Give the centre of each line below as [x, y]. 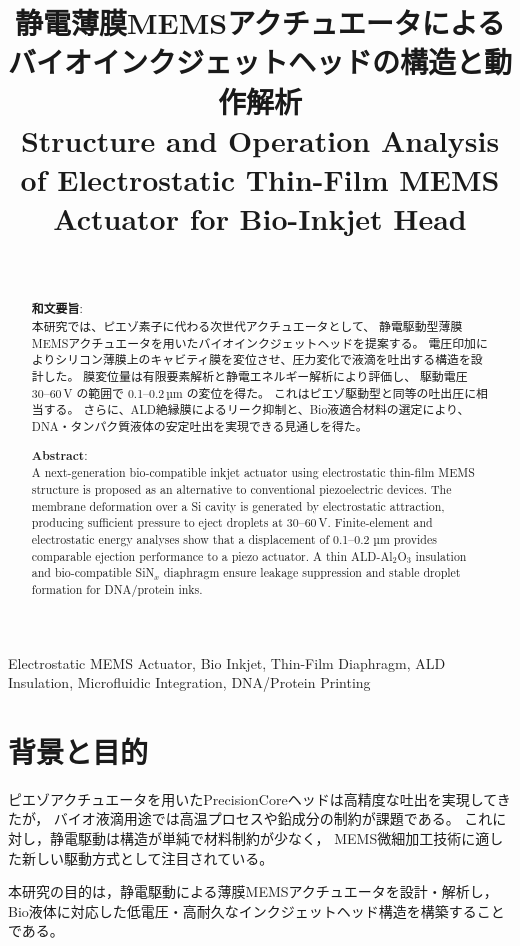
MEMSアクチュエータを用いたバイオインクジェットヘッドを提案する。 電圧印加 [253, 342]
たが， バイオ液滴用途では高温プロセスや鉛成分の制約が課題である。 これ [250, 818]
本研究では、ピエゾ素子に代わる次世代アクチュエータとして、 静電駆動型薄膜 [247, 326]
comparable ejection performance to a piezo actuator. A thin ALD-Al [212, 555]
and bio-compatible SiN [93, 572]
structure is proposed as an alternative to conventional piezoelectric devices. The [241, 488]
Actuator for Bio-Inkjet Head [260, 218]
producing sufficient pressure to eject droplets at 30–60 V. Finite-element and [232, 522]
